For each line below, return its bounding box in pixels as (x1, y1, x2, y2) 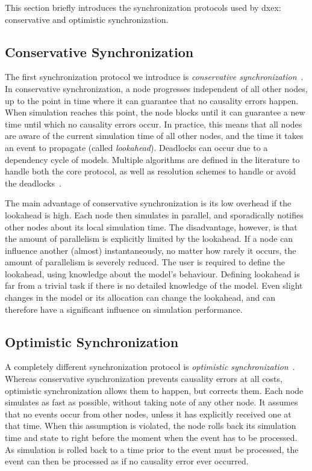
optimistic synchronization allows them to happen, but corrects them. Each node (5, 384, 304, 396)
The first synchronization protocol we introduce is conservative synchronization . (5, 70, 304, 83)
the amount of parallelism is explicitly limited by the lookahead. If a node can (5, 232, 293, 245)
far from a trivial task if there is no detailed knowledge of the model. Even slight (5, 279, 303, 292)
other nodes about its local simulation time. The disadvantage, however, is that (5, 220, 298, 233)
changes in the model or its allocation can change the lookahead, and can (5, 291, 275, 304)
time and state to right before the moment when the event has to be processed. (5, 431, 298, 444)
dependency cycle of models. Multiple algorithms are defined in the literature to (5, 153, 300, 165)
